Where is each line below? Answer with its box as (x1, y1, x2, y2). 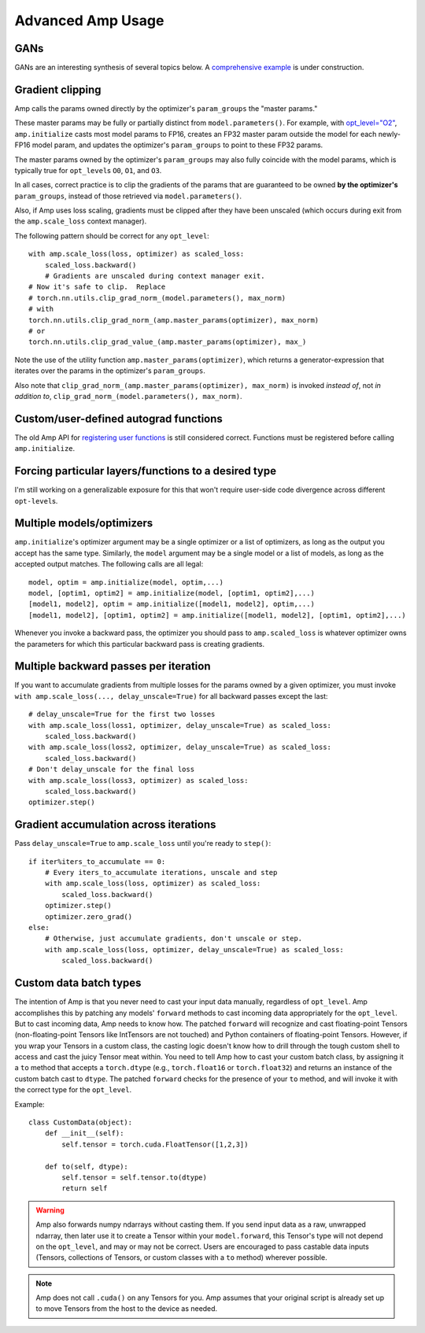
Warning (35, 1205, 65, 1215)
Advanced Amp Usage (14, 12, 164, 29)
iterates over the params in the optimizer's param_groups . (14, 366, 206, 375)
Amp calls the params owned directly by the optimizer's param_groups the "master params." (14, 103, 318, 113)
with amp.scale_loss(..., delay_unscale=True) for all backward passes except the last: (14, 691, 328, 700)
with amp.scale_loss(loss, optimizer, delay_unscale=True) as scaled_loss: (44, 945, 344, 954)
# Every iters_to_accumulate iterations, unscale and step (44, 868, 278, 877)
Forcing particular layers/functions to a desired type (14, 464, 277, 478)
